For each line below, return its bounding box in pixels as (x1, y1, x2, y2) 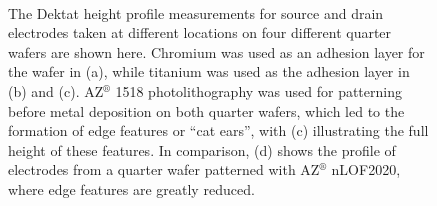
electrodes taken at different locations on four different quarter (8, 22, 392, 43)
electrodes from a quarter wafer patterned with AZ (8, 159, 320, 180)
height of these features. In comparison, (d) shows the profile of (8, 139, 396, 160)
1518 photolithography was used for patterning (115, 80, 402, 101)
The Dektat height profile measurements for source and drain (8, 2, 384, 23)
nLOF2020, (331, 159, 401, 180)
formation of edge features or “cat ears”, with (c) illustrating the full (8, 120, 429, 141)
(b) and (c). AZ (8, 80, 104, 101)
